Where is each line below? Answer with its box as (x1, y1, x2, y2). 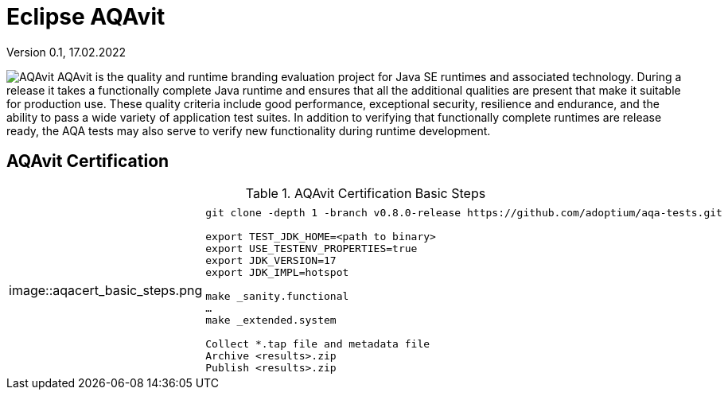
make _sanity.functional (205, 289, 349, 302)
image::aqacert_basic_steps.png (9, 281, 203, 298)
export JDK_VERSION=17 (205, 254, 337, 266)
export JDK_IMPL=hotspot (205, 266, 349, 278)
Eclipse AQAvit (6, 3, 165, 30)
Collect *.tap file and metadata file (205, 337, 430, 350)
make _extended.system (205, 313, 337, 326)
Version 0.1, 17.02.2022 (6, 45, 127, 59)
